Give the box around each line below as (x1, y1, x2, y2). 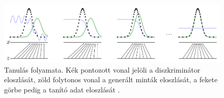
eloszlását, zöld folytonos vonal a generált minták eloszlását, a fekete (4, 74, 218, 85)
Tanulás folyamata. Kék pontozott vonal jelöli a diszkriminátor (4, 64, 201, 75)
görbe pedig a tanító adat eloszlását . (4, 84, 120, 94)
